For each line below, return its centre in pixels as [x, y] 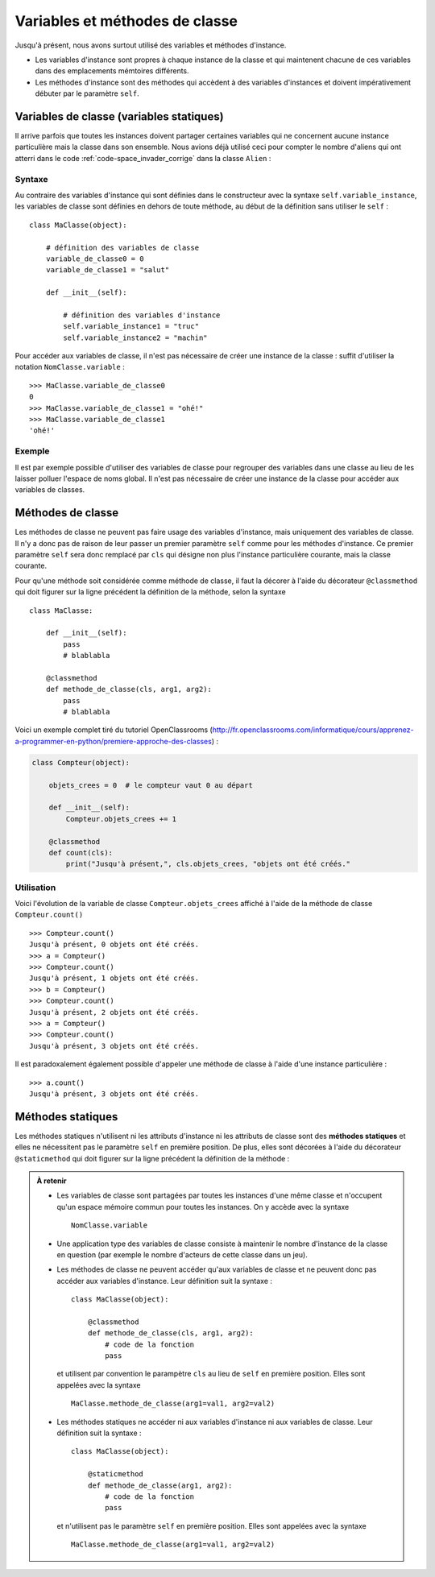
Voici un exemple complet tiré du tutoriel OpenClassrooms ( [114, 730]
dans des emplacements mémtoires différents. [112, 71]
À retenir [52, 1181]
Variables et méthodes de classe [126, 21]
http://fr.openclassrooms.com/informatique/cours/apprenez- [313, 730]
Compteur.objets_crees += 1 [121, 819]
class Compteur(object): [81, 762]
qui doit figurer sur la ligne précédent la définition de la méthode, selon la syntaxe [150, 592]
